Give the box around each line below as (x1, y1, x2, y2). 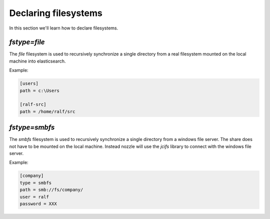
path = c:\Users (19, 87, 60, 93)
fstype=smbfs (9, 123, 55, 132)
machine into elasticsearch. (9, 58, 66, 64)
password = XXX (19, 201, 57, 206)
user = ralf (19, 194, 49, 199)
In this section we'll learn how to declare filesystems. (9, 25, 118, 31)
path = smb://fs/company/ (19, 187, 83, 192)
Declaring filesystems (9, 7, 102, 18)
